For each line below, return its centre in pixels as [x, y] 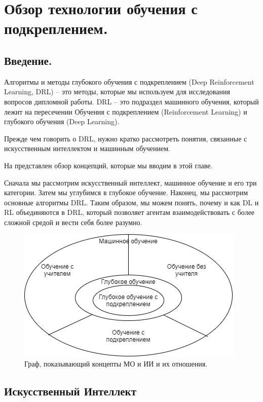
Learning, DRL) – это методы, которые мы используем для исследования [117, 92]
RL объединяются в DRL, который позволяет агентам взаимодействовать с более [129, 212]
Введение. [28, 60]
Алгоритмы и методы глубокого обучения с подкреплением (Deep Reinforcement [129, 81]
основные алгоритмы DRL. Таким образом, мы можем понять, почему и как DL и [131, 202]
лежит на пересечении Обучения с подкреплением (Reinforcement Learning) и [126, 111]
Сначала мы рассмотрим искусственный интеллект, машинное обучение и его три [130, 182]
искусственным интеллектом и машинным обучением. [87, 148]
